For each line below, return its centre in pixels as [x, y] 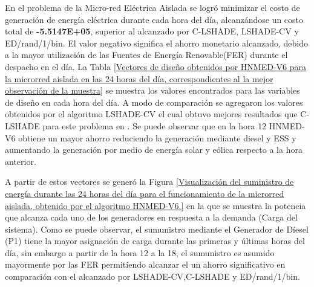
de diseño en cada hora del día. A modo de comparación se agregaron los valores [154, 102]
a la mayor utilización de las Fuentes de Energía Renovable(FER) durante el [146, 55]
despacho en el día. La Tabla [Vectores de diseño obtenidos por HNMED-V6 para [156, 66]
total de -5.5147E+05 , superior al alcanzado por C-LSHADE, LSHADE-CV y [152, 31]
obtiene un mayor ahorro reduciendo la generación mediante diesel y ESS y [157, 137]
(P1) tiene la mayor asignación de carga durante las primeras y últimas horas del [155, 241]
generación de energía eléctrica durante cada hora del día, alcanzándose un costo [154, 19]
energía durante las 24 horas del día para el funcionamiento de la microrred [145, 193]
